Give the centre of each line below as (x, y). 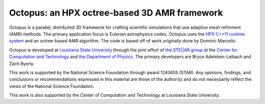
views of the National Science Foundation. (52, 86)
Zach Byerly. (22, 63)
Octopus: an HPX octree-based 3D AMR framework (116, 13)
